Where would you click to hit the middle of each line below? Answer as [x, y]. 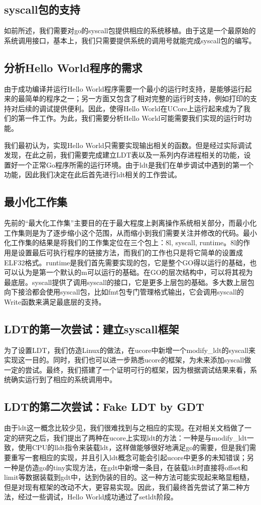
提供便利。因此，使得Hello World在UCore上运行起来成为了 [148, 108]
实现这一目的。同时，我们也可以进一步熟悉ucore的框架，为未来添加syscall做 [128, 360]
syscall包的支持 [42, 9]
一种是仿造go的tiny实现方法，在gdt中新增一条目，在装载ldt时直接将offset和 [126, 467]
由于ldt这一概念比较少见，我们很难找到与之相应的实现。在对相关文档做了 [124, 428]
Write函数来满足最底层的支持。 [55, 301]
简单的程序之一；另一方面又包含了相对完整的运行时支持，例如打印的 [137, 98]
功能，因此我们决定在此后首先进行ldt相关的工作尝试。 [93, 174]
